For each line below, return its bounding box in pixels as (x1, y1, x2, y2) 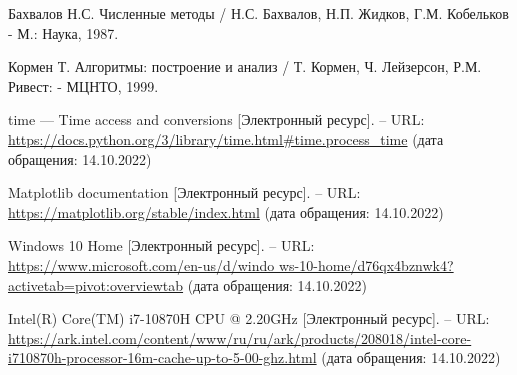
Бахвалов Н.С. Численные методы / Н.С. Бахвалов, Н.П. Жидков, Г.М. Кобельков (8, 3, 509, 23)
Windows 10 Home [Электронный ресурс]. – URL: (8, 235, 315, 256)
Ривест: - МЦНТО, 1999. (8, 75, 159, 96)
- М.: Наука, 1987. (8, 22, 119, 43)
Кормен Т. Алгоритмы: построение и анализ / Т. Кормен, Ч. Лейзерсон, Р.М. (8, 56, 482, 77)
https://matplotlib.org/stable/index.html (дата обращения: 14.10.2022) (8, 201, 444, 222)
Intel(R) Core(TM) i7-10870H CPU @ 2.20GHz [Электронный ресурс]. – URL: (8, 308, 490, 329)
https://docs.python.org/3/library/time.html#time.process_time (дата (8, 128, 444, 149)
